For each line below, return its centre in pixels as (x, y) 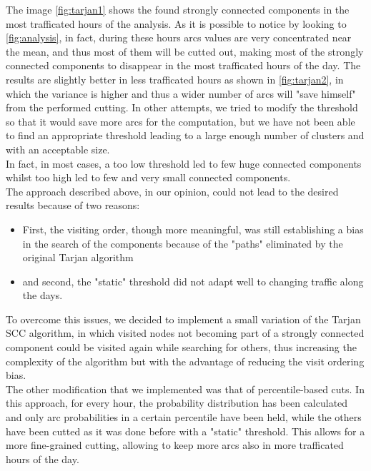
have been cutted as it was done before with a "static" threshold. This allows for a (185, 431)
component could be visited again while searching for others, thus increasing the (181, 347)
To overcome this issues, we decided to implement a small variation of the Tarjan (183, 319)
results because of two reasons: (73, 205)
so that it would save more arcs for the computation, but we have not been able (180, 121)
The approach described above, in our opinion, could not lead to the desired (172, 191)
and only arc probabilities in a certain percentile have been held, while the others (184, 417)
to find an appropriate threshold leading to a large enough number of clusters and (185, 135)
